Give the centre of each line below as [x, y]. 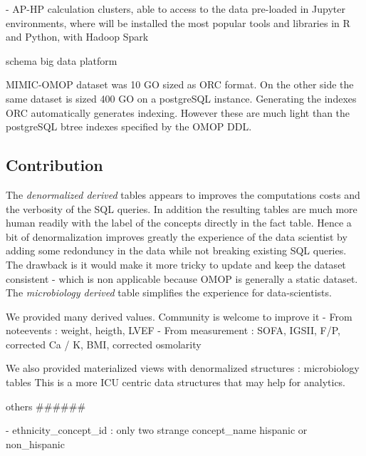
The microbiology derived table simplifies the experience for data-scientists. [169, 292]
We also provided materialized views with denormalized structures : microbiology [183, 368]
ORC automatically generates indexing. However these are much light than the [178, 112]
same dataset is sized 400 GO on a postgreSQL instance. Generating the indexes [181, 98]
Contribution [54, 165]
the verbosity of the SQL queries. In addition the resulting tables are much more [182, 208]
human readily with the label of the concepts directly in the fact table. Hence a [179, 223]
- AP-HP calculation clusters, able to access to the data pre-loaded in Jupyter [176, 9]
